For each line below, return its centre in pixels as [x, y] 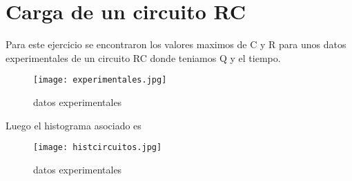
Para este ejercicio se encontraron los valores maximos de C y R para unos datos [176, 44]
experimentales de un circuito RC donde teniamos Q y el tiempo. [143, 57]
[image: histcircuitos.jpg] [98, 148]
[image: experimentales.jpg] [100, 80]
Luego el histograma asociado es [74, 125]
